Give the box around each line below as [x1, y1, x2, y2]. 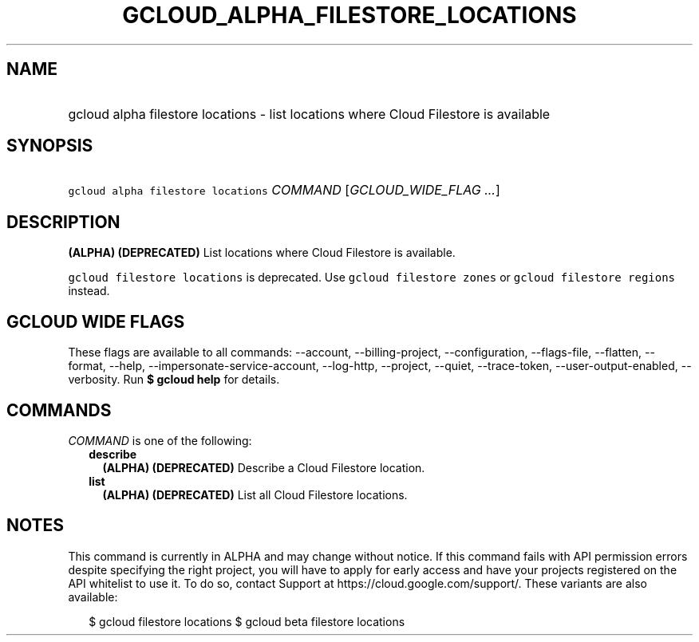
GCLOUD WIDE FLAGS [6, 311, 185, 332]
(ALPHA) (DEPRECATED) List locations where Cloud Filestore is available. [68, 246, 456, 260]
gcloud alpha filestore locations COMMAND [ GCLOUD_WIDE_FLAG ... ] [68, 182, 500, 199]
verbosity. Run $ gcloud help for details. [68, 372, 280, 387]
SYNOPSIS [6, 136, 93, 156]
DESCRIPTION [6, 211, 120, 232]
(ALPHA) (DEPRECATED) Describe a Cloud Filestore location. [102, 460, 425, 475]
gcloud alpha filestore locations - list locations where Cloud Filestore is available [68, 105, 551, 122]
